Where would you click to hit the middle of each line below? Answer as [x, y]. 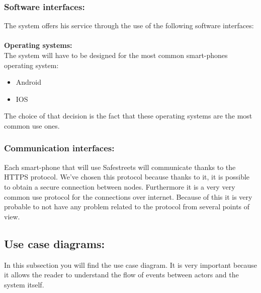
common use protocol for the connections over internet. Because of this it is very [128, 196]
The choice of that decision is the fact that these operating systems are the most [128, 116]
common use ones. [32, 125]
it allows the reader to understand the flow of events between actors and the [121, 275]
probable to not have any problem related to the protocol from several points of [127, 207]
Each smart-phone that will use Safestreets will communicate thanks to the [120, 167]
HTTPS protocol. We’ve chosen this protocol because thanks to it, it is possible [127, 177]
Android [29, 82]
